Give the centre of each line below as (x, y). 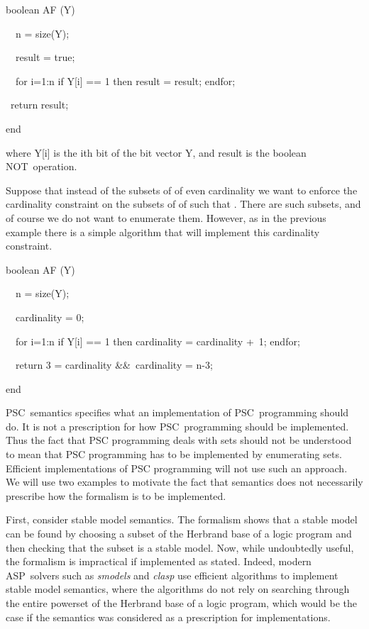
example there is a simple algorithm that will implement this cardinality (163, 232)
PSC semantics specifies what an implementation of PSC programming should (177, 412)
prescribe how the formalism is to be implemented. (116, 495)
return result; (40, 105)
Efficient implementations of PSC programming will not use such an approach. (177, 468)
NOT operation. (42, 166)
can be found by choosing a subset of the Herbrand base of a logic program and (179, 534)
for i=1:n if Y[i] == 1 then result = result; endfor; (125, 80)
